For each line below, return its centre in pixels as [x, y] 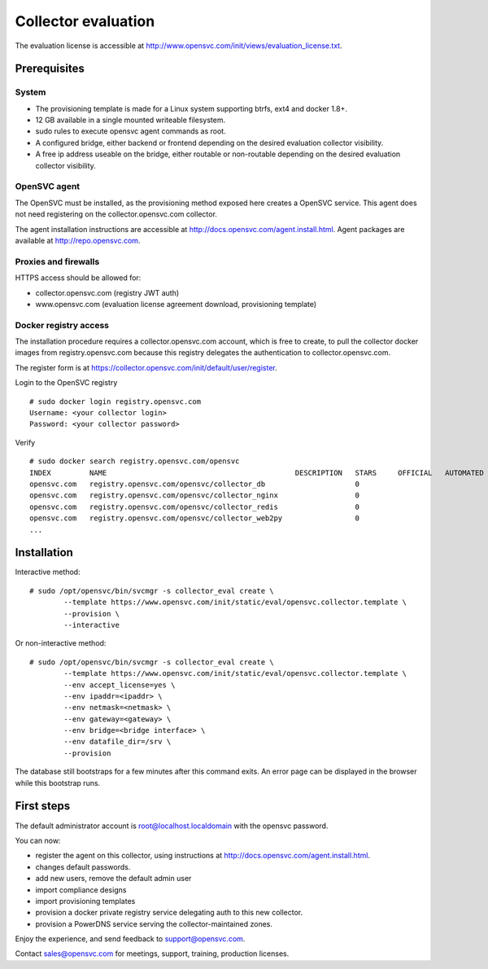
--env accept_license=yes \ [120, 685]
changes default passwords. [83, 866]
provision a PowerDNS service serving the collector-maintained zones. [154, 923]
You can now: [38, 840]
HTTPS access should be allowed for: [78, 278]
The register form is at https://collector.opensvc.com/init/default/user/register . [146, 367]
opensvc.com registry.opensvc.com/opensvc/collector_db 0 [195, 484]
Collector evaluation [85, 21]
